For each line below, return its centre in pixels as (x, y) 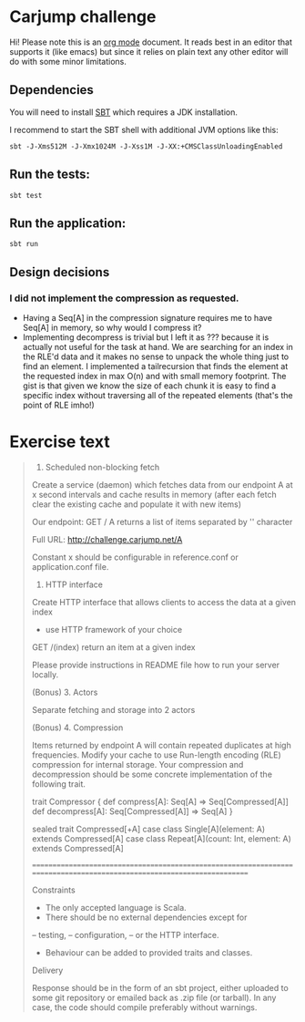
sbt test (26, 195)
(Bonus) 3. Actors (65, 692)
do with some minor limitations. (68, 61)
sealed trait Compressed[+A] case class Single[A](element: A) (148, 829)
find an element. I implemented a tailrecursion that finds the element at (155, 366)
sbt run (24, 244)
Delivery (47, 970)
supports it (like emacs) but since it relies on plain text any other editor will (149, 51)
